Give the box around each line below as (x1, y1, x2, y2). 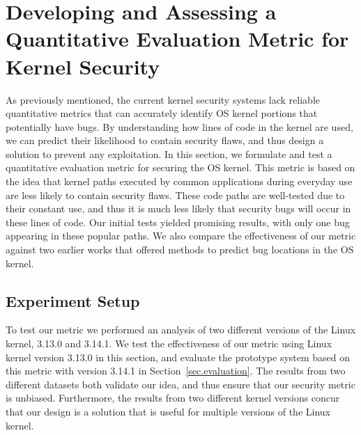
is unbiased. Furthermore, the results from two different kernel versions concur (6, 390, 340, 405)
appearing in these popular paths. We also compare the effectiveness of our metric (6, 228, 356, 243)
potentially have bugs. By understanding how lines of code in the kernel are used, (6, 119, 353, 134)
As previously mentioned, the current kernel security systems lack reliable (6, 92, 320, 106)
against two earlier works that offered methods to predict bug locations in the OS (6, 242, 354, 257)
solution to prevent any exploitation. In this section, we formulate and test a (6, 146, 332, 161)
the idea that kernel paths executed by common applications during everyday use (6, 174, 353, 189)
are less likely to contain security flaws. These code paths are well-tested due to (6, 187, 345, 202)
